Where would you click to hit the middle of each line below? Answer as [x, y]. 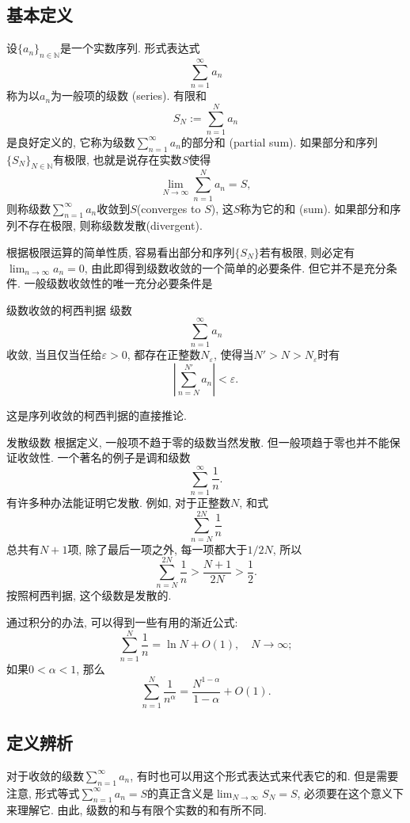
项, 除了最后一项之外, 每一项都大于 [158, 549]
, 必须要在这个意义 [345, 793]
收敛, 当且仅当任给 [54, 354]
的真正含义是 [181, 793]
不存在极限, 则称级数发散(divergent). [110, 225]
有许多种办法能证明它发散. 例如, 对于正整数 [119, 502]
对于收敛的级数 [45, 775]
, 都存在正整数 [164, 354]
